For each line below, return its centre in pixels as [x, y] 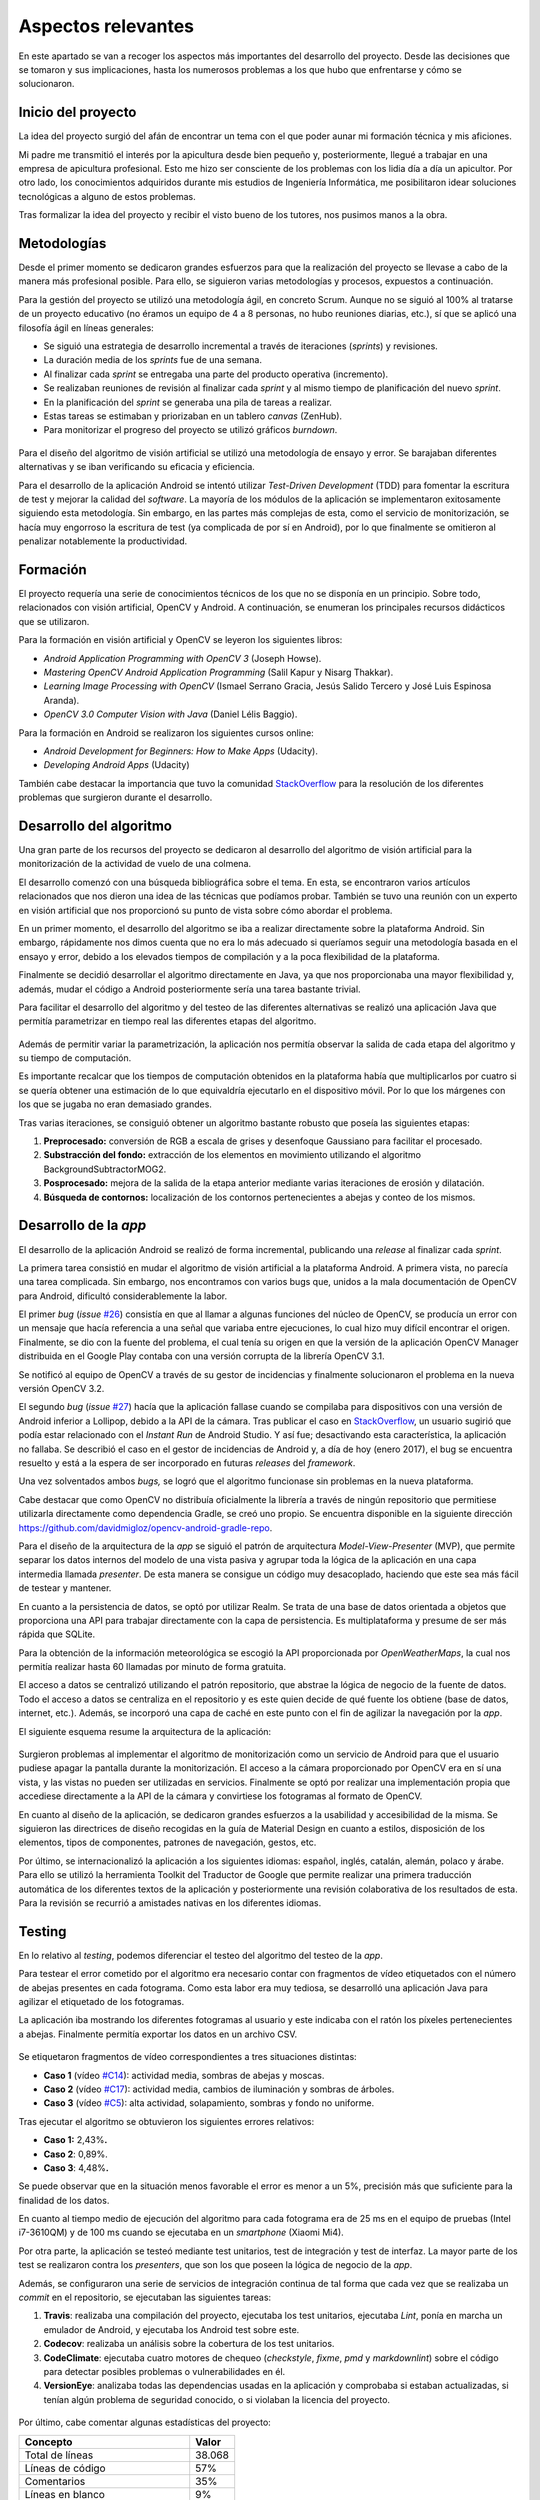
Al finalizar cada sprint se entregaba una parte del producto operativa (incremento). [216, 374]
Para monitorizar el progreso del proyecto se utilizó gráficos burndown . [190, 430]
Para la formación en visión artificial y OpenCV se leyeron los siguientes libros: [180, 640]
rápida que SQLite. [57, 1634]
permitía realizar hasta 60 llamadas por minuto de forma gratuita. [152, 1667]
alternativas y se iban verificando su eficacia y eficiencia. [136, 467]
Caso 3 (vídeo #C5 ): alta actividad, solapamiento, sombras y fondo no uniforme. [209, 2103]
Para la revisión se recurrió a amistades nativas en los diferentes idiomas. [170, 1902]
